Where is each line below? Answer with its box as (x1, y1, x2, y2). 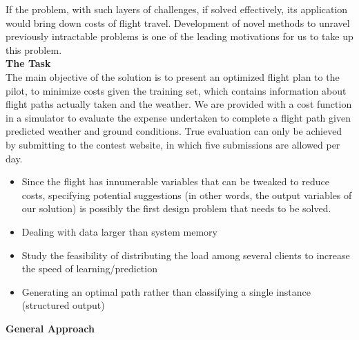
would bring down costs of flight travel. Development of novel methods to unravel (6, 15, 350, 30)
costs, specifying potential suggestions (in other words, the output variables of (21, 187, 352, 202)
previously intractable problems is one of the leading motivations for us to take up (6, 29, 353, 44)
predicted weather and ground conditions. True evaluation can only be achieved (6, 124, 342, 138)
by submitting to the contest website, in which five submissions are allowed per (6, 137, 340, 151)
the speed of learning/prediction (21, 261, 157, 276)
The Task (6, 56, 51, 70)
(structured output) (21, 298, 105, 312)
